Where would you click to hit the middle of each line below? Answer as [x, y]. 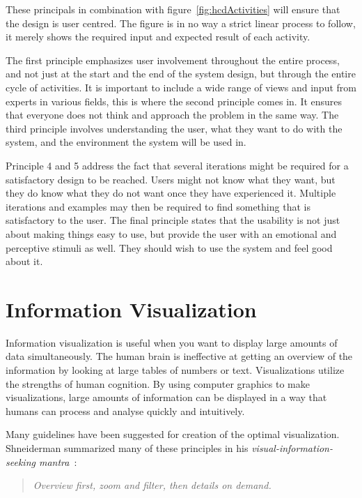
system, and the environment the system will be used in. [126, 142]
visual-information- [292, 447]
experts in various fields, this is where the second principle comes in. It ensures [174, 101]
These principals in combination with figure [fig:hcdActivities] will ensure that [173, 9]
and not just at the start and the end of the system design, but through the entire [181, 74]
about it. [24, 261]
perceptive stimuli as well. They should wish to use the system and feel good [169, 247]
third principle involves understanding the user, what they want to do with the [174, 128]
